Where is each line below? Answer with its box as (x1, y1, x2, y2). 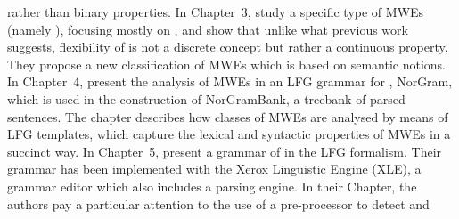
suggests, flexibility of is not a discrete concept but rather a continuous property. (7, 37, 448, 56)
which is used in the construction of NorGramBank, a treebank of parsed (7, 89, 406, 108)
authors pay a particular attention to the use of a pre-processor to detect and (7, 194, 430, 213)
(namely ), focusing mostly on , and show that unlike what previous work (7, 20, 408, 38)
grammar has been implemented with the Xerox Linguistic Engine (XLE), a (7, 159, 422, 178)
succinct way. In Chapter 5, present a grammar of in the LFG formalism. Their (7, 142, 442, 160)
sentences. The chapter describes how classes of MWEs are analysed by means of (7, 107, 448, 126)
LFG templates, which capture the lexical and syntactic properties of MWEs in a (7, 125, 451, 143)
